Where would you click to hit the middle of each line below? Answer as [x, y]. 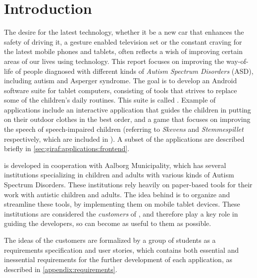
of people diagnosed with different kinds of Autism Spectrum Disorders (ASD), [134, 71]
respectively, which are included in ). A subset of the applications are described [124, 139]
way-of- [237, 61]
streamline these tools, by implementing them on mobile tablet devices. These [122, 204]
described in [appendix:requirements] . [61, 269]
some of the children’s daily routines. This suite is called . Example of [110, 100]
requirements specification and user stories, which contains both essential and [122, 250]
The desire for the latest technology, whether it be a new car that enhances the [124, 32]
